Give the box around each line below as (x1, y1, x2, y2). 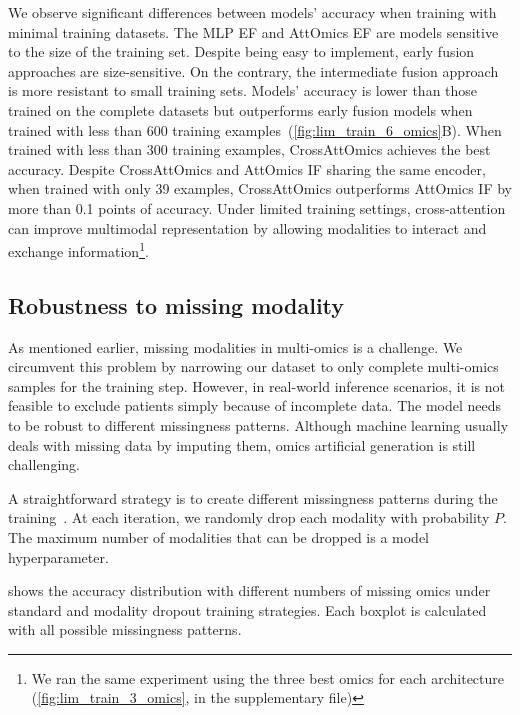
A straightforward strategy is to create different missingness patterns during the (8, 487, 498, 508)
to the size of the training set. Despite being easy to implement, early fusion (8, 41, 475, 62)
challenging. (8, 454, 80, 475)
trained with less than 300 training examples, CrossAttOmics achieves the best (8, 139, 491, 160)
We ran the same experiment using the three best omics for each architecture (31, 667, 505, 688)
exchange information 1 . (8, 238, 149, 261)
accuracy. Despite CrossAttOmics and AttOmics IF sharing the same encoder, (8, 158, 486, 179)
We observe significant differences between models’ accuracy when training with (8, 2, 497, 22)
